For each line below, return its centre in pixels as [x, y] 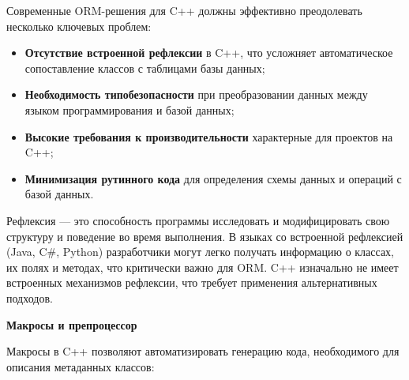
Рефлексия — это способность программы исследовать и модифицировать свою [198, 220]
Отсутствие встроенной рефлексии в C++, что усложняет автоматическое [209, 53]
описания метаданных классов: [81, 366]
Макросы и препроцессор [72, 324]
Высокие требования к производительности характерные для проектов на [209, 136]
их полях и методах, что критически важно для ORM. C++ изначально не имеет [203, 267]
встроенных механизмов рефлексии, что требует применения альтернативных [192, 282]
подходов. [30, 297]
